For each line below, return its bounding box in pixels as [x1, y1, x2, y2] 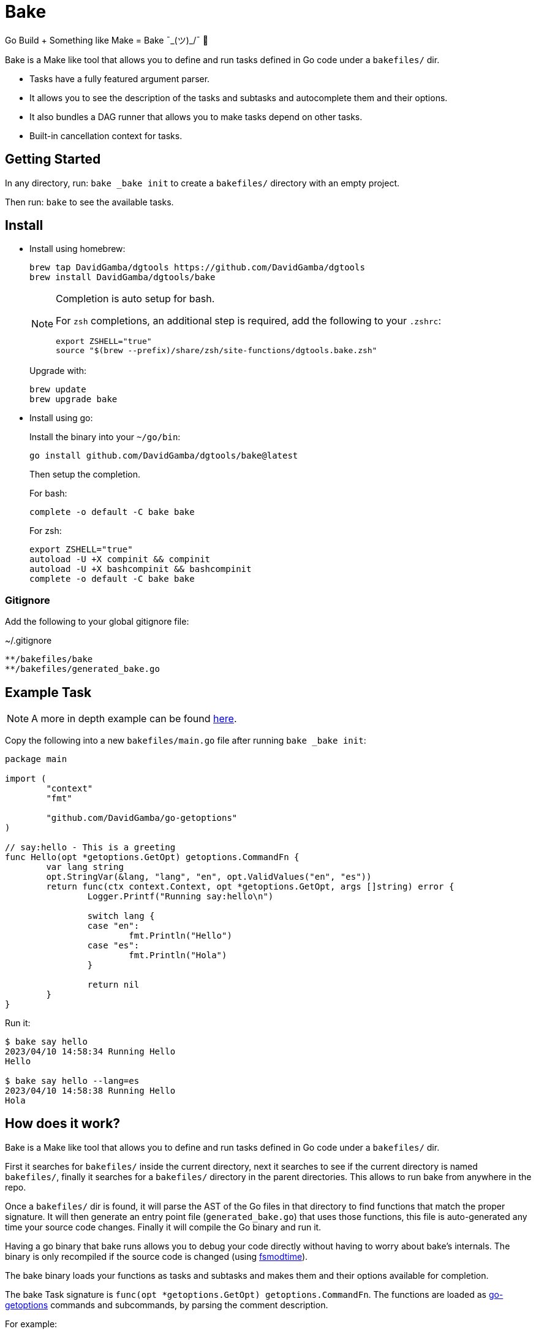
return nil [87, 980, 140, 990]
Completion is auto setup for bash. [56, 292, 215, 305]
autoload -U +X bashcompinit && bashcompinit [29, 564, 252, 574]
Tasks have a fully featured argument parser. [29, 73, 210, 84]
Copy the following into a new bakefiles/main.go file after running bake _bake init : [5, 735, 366, 746]
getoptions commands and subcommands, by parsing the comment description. [5, 1299, 328, 1310]
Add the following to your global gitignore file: [5, 616, 189, 627]
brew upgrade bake [29, 394, 118, 405]
